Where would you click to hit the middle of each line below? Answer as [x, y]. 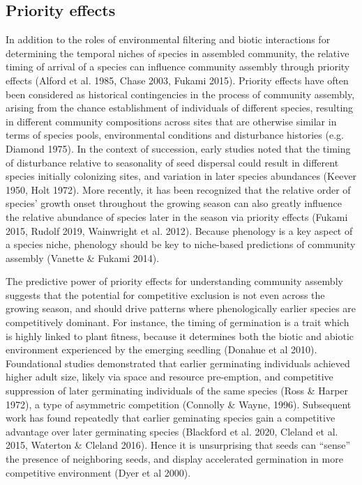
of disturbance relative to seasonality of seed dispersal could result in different [172, 162]
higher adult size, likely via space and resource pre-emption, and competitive [169, 377]
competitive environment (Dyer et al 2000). [98, 472]
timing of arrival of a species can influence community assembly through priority [178, 67]
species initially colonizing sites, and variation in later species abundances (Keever [181, 176]
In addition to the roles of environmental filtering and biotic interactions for [168, 39]
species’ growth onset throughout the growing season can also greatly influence [174, 203]
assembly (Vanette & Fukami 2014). [83, 257]
